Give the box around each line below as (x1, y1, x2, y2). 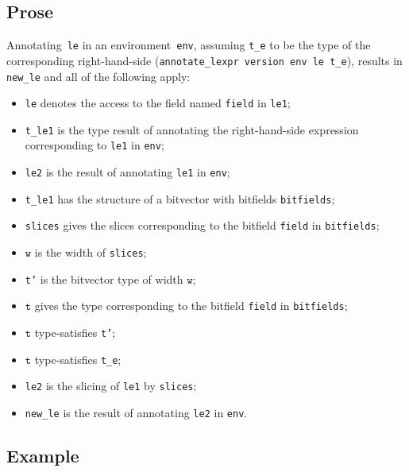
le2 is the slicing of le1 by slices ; (25, 377, 197, 394)
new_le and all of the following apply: (6, 68, 191, 84)
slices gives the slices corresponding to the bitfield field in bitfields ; (25, 217, 380, 234)
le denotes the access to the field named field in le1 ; (25, 95, 291, 111)
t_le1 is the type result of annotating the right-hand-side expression (25, 121, 359, 137)
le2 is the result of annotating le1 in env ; (25, 164, 230, 180)
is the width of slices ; (34, 244, 147, 261)
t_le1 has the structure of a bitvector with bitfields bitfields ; (25, 190, 335, 207)
